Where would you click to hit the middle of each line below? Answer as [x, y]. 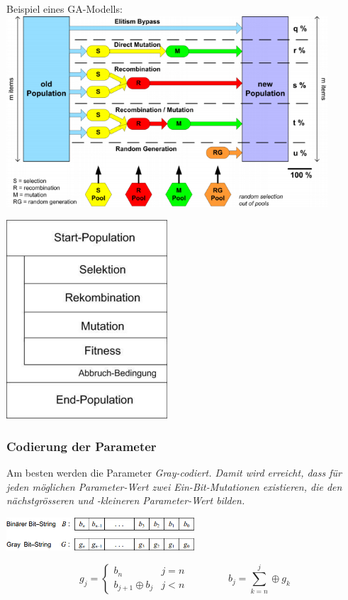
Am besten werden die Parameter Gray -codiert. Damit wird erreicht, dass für [174, 472]
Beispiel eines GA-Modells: [64, 9]
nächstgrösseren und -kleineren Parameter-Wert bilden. [126, 500]
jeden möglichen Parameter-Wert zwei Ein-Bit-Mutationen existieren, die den [174, 486]
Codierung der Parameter [82, 446]
